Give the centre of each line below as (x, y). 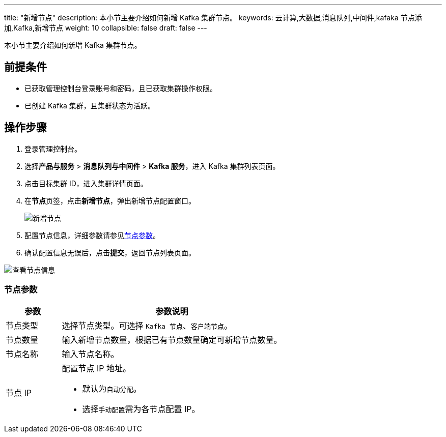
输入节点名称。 (90, 354)
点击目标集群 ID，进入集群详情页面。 (86, 183)
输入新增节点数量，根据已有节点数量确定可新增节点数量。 (172, 340)
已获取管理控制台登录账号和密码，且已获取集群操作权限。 (121, 88)
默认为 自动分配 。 (112, 389)
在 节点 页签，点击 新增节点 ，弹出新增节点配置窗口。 (110, 200)
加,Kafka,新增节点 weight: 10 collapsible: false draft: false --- (106, 28)
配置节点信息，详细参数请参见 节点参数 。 (92, 235)
